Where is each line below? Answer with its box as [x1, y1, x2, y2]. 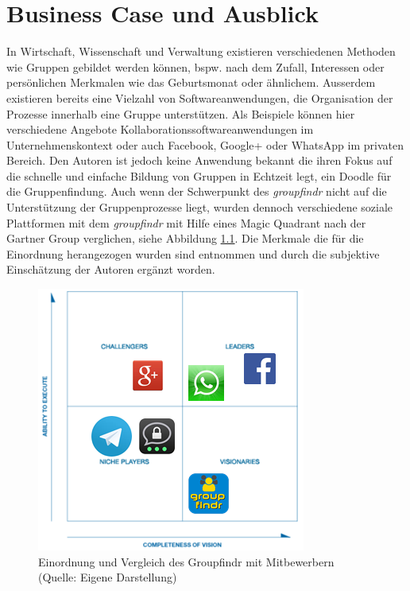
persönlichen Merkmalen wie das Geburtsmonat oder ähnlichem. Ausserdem [6, 74, 376, 91]
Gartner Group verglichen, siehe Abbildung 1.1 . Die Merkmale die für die [6, 230, 364, 247]
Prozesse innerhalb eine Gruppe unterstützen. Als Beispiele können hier [6, 105, 355, 122]
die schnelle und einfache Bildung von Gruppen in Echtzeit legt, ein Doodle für [6, 167, 392, 184]
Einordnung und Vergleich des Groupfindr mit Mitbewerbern [38, 553, 335, 570]
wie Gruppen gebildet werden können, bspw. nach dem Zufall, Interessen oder [6, 58, 385, 75]
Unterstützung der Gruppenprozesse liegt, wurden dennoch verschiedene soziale [6, 199, 393, 216]
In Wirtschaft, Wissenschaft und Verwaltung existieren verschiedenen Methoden [6, 43, 396, 60]
